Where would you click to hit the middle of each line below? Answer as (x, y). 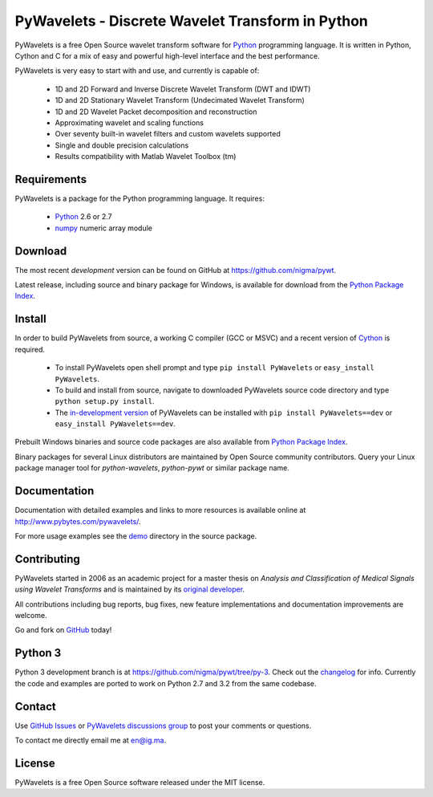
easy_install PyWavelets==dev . (115, 424)
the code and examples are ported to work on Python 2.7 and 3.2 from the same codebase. (166, 683)
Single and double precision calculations (122, 145)
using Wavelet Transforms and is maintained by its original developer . (129, 589)
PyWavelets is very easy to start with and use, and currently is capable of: (137, 71)
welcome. (31, 616)
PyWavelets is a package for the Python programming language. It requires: (140, 198)
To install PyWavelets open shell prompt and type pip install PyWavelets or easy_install (214, 368)
